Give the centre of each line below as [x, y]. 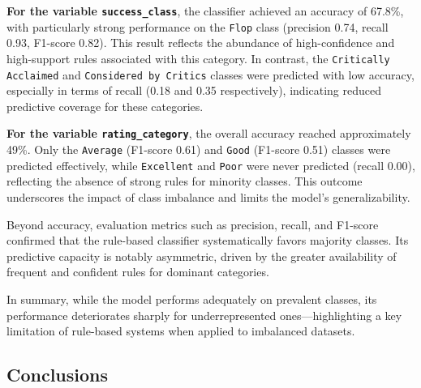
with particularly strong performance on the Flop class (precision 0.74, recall [198, 26]
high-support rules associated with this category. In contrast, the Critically [198, 58]
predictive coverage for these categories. [105, 106]
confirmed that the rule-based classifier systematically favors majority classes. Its [208, 240]
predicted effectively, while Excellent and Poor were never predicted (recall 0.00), [211, 165]
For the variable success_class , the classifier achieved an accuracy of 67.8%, [205, 11]
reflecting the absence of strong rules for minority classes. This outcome [185, 181]
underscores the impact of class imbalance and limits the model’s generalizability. [208, 196]
